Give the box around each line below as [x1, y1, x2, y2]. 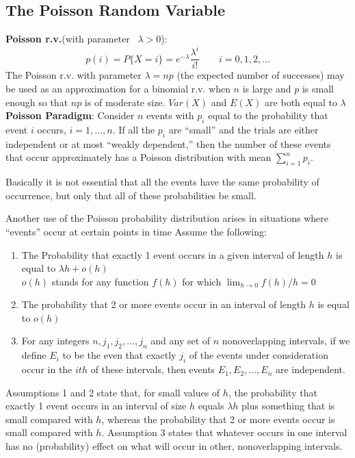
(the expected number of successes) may [176, 68, 345, 82]
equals [198, 398, 224, 413]
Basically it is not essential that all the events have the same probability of [5, 175, 319, 189]
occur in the [21, 362, 73, 377]
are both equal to [265, 94, 337, 109]
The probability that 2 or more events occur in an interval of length [21, 297, 306, 311]
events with [146, 108, 194, 123]
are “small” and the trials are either [168, 122, 319, 136]
